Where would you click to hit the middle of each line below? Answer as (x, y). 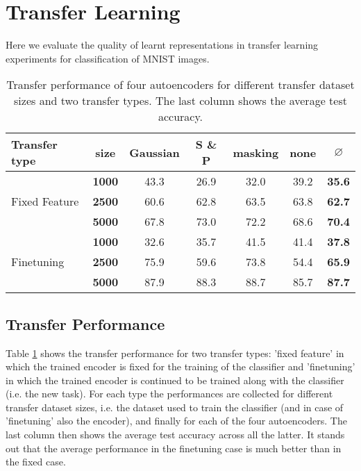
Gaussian (154, 152)
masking (256, 152)
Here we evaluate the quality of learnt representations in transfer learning (162, 45)
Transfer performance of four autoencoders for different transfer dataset (180, 85)
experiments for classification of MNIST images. (108, 58)
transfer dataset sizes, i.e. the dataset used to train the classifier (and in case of (175, 407)
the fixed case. (36, 462)
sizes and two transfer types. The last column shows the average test (180, 101)
